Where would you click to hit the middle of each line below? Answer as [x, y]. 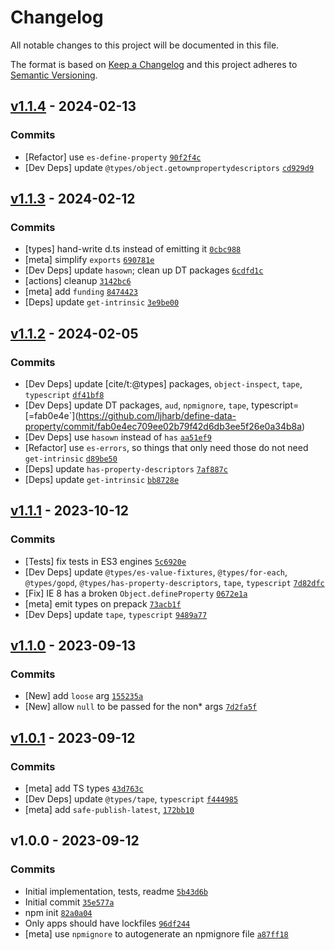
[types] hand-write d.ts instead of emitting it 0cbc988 [133, 249]
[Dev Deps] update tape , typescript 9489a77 [116, 614]
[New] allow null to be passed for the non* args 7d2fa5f [141, 707]
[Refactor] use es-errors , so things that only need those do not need [166, 447]
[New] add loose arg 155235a [84, 696]
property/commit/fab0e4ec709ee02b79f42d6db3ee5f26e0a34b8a [163, 426]
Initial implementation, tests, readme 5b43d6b [116, 891]
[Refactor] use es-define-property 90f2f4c [113, 157]
